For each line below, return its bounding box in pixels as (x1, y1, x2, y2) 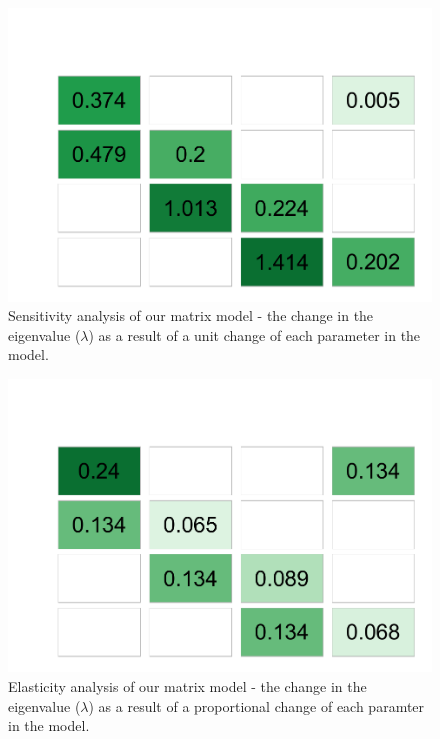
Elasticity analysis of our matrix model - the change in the (8, 676, 367, 697)
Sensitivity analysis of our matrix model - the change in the (8, 305, 374, 326)
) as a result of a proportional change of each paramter (88, 695, 425, 716)
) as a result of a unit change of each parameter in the (88, 324, 421, 345)
